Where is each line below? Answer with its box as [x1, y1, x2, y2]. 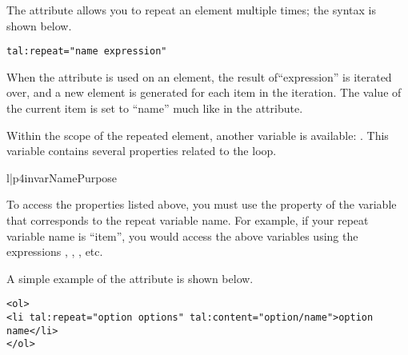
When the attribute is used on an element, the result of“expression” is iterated [6, 68, 392, 85]
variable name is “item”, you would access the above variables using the [6, 227, 358, 244]
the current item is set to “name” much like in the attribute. [6, 100, 303, 117]
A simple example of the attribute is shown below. [6, 269, 254, 286]
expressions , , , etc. [6, 243, 103, 260]
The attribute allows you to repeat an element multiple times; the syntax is [6, 2, 376, 18]
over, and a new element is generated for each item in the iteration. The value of [6, 84, 402, 101]
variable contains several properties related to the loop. [6, 142, 277, 159]
